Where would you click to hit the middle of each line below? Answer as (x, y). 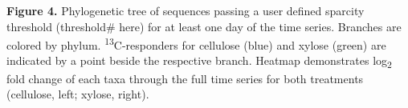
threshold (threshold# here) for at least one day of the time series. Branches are (204, 26)
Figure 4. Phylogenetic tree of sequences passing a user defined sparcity (186, 10)
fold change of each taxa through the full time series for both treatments (185, 78)
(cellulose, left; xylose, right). (78, 94)
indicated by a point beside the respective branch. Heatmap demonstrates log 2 (199, 62)
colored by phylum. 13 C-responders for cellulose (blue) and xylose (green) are (196, 44)
